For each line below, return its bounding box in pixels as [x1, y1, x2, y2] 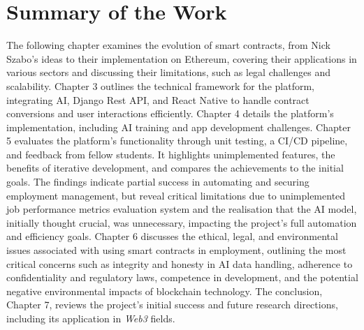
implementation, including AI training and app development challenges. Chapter [6, 119, 351, 134]
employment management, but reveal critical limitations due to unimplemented [6, 188, 346, 202]
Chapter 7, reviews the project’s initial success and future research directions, [6, 297, 338, 312]
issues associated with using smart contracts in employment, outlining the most [6, 243, 347, 257]
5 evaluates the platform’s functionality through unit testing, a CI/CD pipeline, [6, 133, 348, 148]
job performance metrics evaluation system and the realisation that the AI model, [6, 202, 357, 216]
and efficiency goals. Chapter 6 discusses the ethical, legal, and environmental [6, 229, 338, 243]
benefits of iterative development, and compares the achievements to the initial [6, 160, 344, 175]
